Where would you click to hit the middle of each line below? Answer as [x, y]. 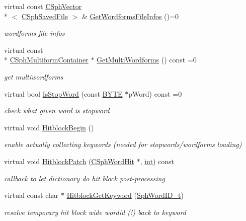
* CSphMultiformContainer [46, 60]
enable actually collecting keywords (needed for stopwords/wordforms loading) [123, 144]
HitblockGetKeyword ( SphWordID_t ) [125, 195]
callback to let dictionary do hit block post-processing [85, 178]
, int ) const [157, 161]
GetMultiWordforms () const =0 [147, 60]
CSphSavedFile [45, 16]
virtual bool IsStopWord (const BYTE [63, 93]
